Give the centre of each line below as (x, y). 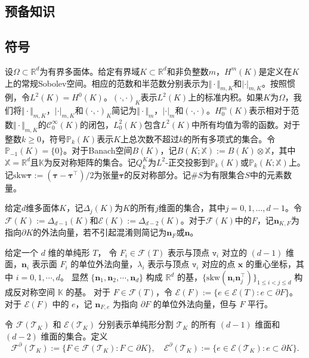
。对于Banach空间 (98, 150)
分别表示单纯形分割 (136, 324)
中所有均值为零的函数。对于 (246, 124)
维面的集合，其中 (192, 208)
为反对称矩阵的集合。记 (90, 162)
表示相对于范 (274, 110)
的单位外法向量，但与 (195, 303)
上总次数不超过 (150, 138)
